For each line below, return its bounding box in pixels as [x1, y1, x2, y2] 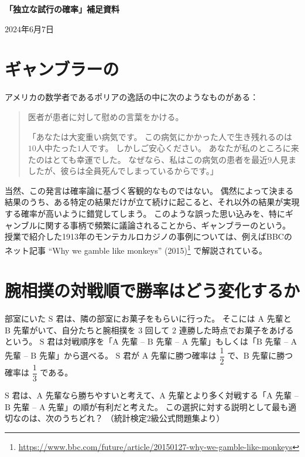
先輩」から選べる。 [39, 349, 113, 361]
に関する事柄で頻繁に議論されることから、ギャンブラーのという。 [37, 219, 291, 231]
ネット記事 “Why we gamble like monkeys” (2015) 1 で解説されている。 [5, 242, 268, 256]
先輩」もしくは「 [190, 335, 256, 347]
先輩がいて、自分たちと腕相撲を [13, 323, 136, 336]
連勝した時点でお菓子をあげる [179, 323, 294, 336]
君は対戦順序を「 [47, 335, 113, 347]
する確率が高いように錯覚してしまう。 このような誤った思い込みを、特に [5, 207, 286, 220]
